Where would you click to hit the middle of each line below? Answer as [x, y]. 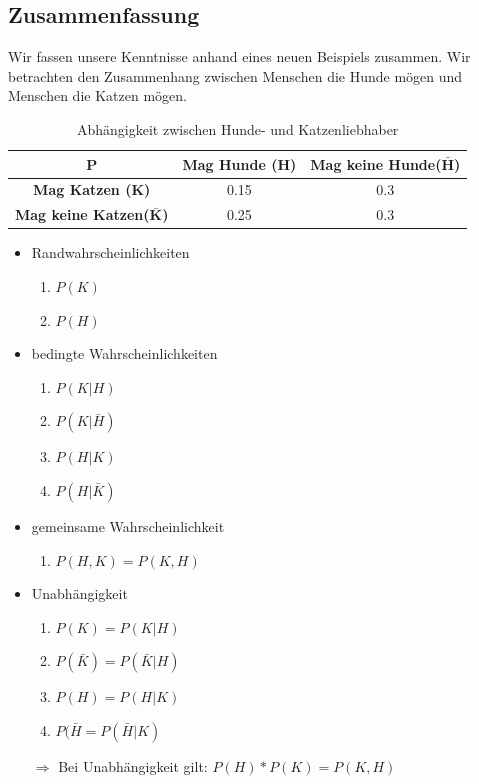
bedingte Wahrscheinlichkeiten [124, 353]
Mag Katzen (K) [92, 189]
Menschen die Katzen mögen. [97, 95]
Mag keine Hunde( [376, 163]
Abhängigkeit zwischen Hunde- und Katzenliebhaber [237, 128]
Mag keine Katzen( [82, 214]
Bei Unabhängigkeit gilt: [133, 765]
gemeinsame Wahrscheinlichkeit [128, 525]
